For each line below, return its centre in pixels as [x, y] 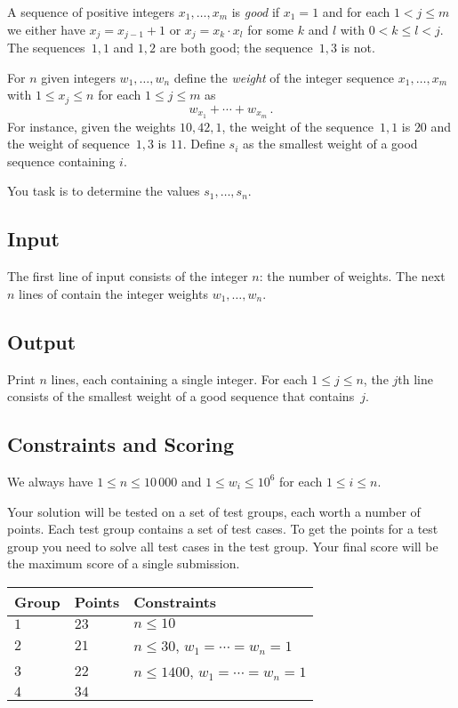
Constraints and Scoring [121, 444]
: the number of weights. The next [352, 276]
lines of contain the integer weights [113, 293]
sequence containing [61, 161]
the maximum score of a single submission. [124, 563]
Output [42, 341]
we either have [46, 29]
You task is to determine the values [104, 191]
